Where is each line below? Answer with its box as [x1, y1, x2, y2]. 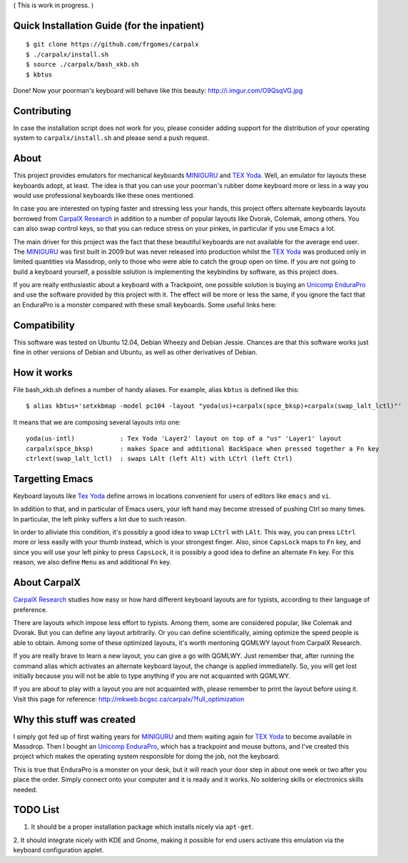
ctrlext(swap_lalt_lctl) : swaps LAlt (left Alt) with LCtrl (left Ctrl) [26, 454, 293, 463]
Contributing [13, 104, 71, 117]
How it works [13, 366, 73, 379]
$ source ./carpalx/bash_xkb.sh [26, 61, 139, 69]
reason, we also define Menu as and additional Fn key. [13, 558, 172, 567]
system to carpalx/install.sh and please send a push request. [13, 134, 210, 142]
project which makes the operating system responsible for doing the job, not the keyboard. [13, 752, 280, 761]
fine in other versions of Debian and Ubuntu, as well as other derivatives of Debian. [13, 348, 258, 356]
